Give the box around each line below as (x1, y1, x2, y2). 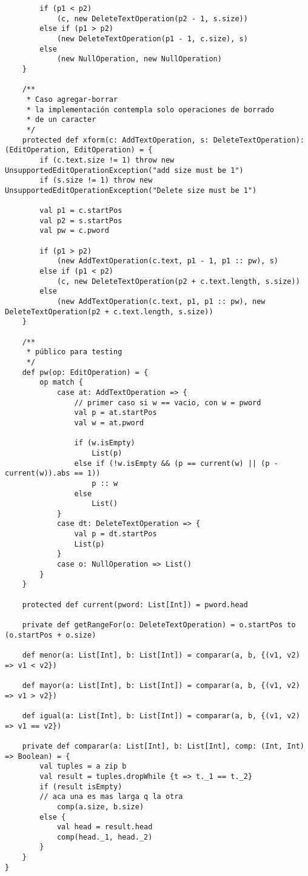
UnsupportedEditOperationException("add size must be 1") (5, 166, 244, 175)
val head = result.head (56, 823, 153, 832)
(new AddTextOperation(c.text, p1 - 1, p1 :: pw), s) (56, 257, 279, 266)
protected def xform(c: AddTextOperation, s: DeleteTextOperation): (22, 135, 304, 144)
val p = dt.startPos (74, 530, 157, 539)
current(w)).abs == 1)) (5, 469, 101, 478)
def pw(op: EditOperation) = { (22, 368, 149, 377)
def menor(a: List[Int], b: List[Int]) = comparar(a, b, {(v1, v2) (22, 651, 300, 659)
